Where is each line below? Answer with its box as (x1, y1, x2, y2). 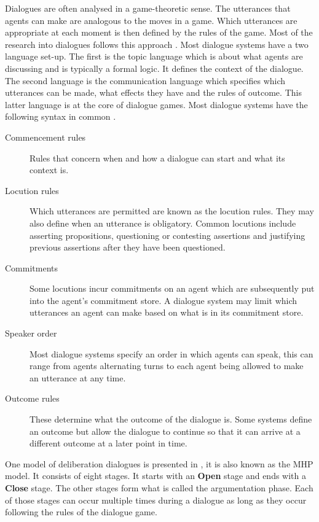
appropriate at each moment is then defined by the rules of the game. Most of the (5, 26, 313, 39)
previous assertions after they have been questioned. (30, 241, 226, 254)
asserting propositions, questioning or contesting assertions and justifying (30, 228, 305, 241)
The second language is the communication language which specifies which (5, 74, 286, 87)
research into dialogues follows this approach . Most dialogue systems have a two (5, 37, 309, 50)
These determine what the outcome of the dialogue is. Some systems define (30, 413, 312, 426)
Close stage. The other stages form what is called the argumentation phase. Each (5, 481, 313, 494)
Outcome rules (5, 392, 60, 405)
